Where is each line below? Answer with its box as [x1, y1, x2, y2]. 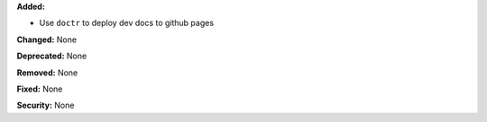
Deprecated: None [16, 50, 87, 62]
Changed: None [16, 34, 77, 45]
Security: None [16, 100, 75, 111]
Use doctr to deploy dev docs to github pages [39, 18, 215, 29]
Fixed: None [16, 83, 63, 94]
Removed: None [16, 67, 78, 78]
